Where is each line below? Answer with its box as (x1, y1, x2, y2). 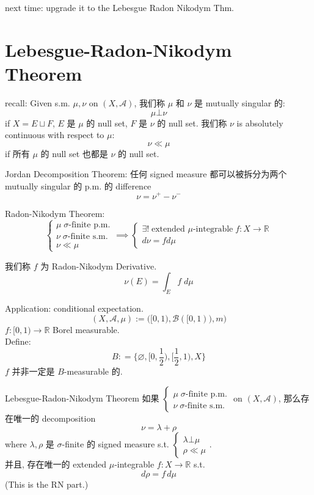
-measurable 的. (64, 364, 123, 377)
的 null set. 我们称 (157, 116, 227, 129)
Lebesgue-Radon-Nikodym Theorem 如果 (5, 391, 159, 404)
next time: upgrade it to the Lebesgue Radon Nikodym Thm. (5, 1, 235, 13)
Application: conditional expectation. (5, 302, 144, 315)
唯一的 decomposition (13, 411, 96, 424)
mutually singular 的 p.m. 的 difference (5, 179, 152, 192)
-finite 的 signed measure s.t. (62, 438, 169, 450)
